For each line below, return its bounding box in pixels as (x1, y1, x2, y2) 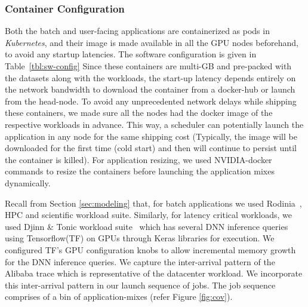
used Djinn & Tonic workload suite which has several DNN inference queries (5, 220, 288, 232)
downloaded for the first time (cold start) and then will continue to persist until (5, 142, 297, 154)
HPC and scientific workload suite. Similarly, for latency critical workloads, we (5, 208, 292, 221)
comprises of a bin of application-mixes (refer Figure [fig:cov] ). (5, 290, 233, 303)
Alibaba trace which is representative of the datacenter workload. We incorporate (5, 267, 303, 280)
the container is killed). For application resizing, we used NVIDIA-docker (5, 153, 272, 165)
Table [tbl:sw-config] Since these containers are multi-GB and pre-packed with (5, 60, 292, 72)
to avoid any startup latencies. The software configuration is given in (5, 48, 257, 60)
